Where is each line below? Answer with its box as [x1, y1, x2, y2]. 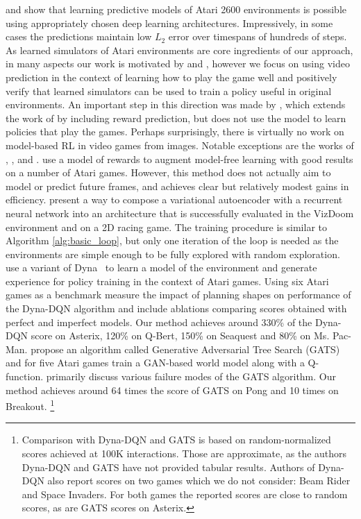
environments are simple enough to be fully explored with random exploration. [6, 246, 340, 261]
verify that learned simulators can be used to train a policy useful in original [6, 83, 332, 98]
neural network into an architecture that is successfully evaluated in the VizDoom [6, 205, 354, 220]
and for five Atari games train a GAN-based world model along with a [6, 355, 305, 370]
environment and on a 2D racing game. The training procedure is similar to [6, 219, 327, 234]
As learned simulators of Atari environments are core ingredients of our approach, [6, 42, 353, 57]
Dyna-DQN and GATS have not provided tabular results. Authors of [22, 459, 315, 474]
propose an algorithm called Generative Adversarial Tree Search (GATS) [31, 341, 340, 356]
